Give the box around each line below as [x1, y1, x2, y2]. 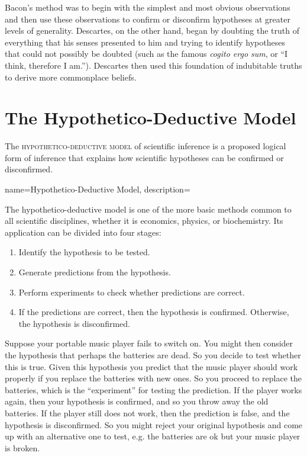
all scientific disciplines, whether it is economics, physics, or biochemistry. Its [5, 214, 283, 227]
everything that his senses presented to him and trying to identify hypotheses [5, 36, 285, 48]
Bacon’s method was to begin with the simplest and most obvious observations [5, 1, 290, 13]
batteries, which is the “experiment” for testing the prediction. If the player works [5, 383, 302, 396]
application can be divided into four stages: [5, 226, 161, 238]
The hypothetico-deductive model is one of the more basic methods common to [5, 203, 292, 215]
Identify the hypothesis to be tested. [18, 246, 150, 258]
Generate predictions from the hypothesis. [18, 266, 171, 278]
